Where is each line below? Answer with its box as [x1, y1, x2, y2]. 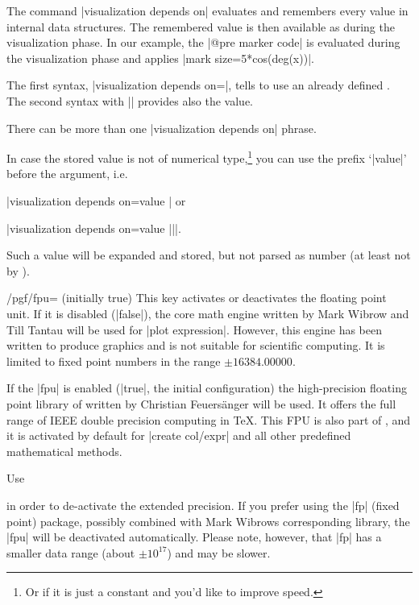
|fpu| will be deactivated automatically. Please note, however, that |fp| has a [6, 528, 382, 545]
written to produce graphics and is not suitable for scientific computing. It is [6, 337, 385, 354]
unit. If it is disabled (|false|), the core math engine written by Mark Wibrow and [6, 305, 409, 321]
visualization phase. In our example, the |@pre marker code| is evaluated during [6, 34, 400, 51]
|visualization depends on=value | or [6, 193, 186, 209]
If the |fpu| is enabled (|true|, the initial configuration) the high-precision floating [6, 379, 407, 396]
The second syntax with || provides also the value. [6, 92, 253, 109]
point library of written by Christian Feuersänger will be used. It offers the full [6, 395, 396, 412]
